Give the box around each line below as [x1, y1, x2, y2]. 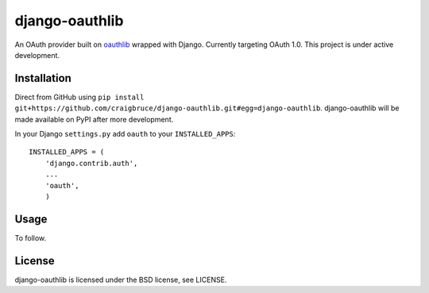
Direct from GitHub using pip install [14, 92, 145, 102]
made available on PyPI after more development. [14, 114, 174, 124]
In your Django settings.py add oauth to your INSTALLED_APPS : [14, 129, 236, 139]
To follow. [14, 233, 47, 242]
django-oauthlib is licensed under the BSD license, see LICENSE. [14, 275, 227, 284]
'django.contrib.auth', [44, 159, 138, 168]
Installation [14, 71, 71, 85]
